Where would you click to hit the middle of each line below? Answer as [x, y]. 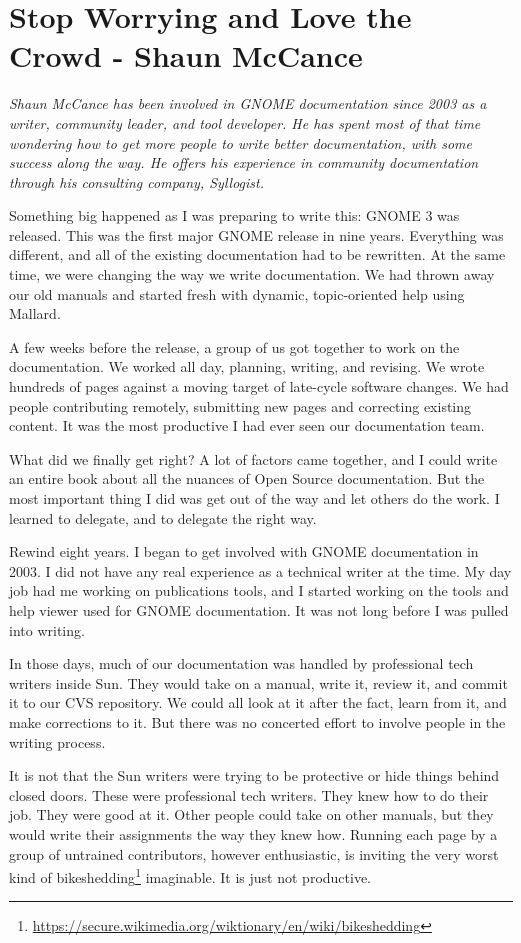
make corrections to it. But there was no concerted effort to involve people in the [257, 721]
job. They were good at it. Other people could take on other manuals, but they [251, 814]
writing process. [57, 741]
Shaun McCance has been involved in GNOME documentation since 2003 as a [248, 103]
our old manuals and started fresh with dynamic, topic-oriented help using [237, 293]
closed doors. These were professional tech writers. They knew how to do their [249, 794]
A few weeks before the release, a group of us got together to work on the [234, 346]
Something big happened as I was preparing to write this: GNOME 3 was [234, 215]
